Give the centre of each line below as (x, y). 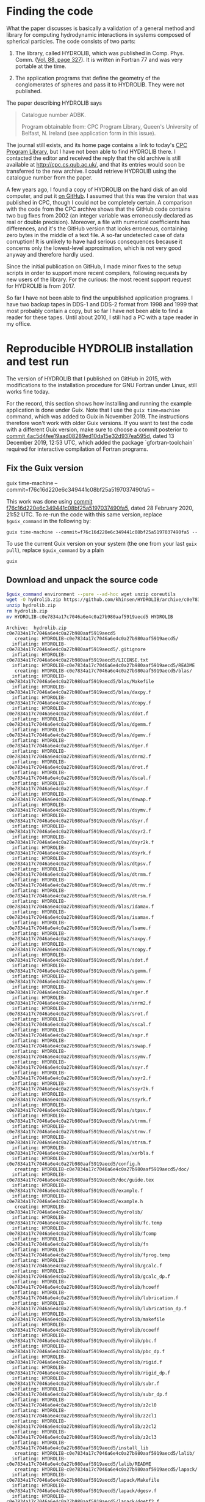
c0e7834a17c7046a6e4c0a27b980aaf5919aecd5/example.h (75, 1201)
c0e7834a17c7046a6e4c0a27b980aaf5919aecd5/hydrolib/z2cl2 (81, 1426)
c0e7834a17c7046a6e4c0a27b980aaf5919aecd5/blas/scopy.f (79, 949)
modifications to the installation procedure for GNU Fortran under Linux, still (102, 385)
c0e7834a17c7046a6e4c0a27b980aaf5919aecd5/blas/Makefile (80, 681)
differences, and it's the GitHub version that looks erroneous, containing (97, 228)
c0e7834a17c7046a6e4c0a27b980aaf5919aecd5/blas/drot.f (77, 767)
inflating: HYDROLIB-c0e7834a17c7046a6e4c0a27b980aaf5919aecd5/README (103, 665)
